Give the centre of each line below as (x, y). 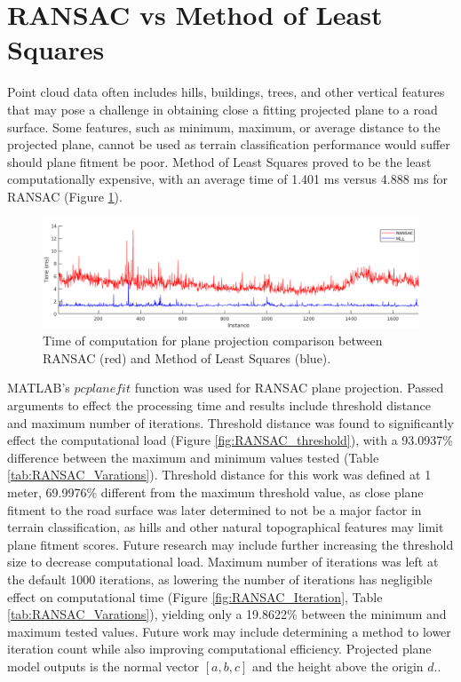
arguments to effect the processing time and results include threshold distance (219, 405)
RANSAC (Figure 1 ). (65, 196)
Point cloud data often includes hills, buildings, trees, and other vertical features (226, 92)
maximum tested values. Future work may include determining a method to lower (229, 631)
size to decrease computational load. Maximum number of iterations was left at (223, 562)
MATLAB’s (39, 388)
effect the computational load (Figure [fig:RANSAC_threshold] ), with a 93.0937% (230, 440)
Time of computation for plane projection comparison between (213, 341)
